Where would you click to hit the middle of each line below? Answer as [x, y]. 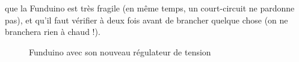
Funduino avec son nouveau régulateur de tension [120, 51]
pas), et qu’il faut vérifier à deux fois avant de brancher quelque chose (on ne [146, 20]
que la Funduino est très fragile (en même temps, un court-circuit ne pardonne [150, 8]
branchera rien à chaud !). [53, 32]
